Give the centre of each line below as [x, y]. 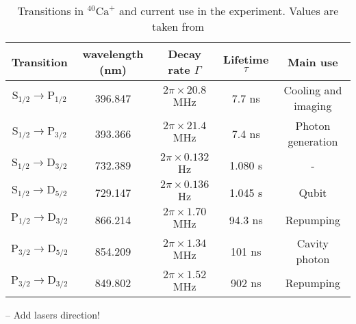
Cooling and [313, 90]
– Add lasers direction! [53, 314]
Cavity [313, 243]
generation [313, 141]
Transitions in [51, 11]
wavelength [113, 54]
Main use [313, 62]
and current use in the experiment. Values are [229, 11]
